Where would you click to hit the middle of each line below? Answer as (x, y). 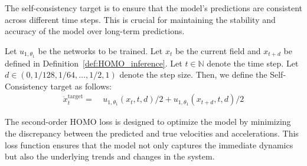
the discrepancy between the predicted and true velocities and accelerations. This (152, 133)
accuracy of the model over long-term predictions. (95, 31)
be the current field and (218, 50)
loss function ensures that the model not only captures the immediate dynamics (149, 145)
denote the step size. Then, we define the (193, 74)
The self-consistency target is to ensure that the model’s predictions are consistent (154, 8)
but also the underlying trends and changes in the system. (110, 156)
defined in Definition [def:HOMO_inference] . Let (94, 63)
